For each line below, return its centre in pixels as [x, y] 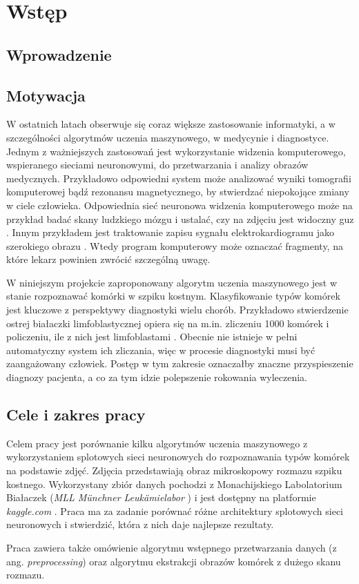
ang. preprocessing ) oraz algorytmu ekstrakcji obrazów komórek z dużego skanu [174, 561]
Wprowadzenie [59, 54]
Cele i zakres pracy [76, 415]
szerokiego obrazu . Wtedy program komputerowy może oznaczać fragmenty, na [175, 245]
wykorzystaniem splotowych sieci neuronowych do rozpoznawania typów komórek [178, 457]
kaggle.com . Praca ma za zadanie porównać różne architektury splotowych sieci [175, 510]
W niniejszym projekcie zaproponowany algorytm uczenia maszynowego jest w [172, 282]
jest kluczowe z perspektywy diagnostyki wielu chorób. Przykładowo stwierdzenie [177, 310]
